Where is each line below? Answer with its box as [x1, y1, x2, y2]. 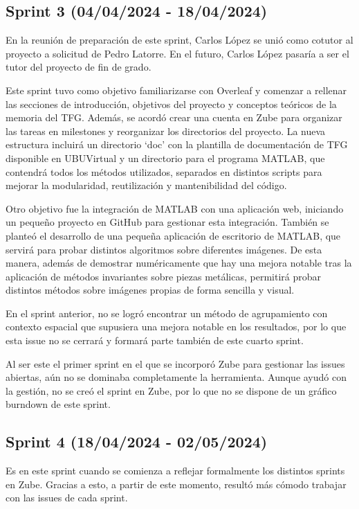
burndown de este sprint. [6, 397, 111, 411]
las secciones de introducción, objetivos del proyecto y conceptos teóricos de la [6, 96, 337, 111]
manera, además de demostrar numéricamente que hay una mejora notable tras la [6, 256, 352, 270]
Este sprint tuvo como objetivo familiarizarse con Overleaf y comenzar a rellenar [6, 82, 347, 97]
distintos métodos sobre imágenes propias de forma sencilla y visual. [6, 283, 295, 297]
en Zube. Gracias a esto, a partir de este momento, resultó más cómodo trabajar [6, 476, 347, 491]
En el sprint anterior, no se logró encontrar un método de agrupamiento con [6, 305, 328, 320]
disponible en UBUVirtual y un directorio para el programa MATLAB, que [6, 150, 325, 165]
